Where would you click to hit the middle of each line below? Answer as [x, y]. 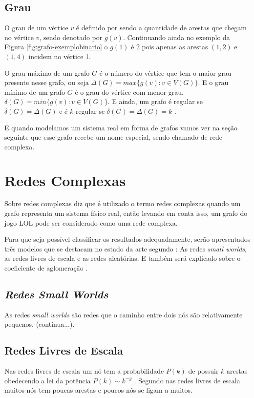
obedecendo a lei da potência [48, 380]
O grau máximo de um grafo [47, 73]
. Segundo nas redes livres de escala [187, 380]
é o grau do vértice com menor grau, [129, 92]
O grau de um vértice [36, 28]
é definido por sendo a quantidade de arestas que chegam [161, 28]
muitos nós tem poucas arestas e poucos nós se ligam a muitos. [98, 390]
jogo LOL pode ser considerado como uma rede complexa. [91, 222]
